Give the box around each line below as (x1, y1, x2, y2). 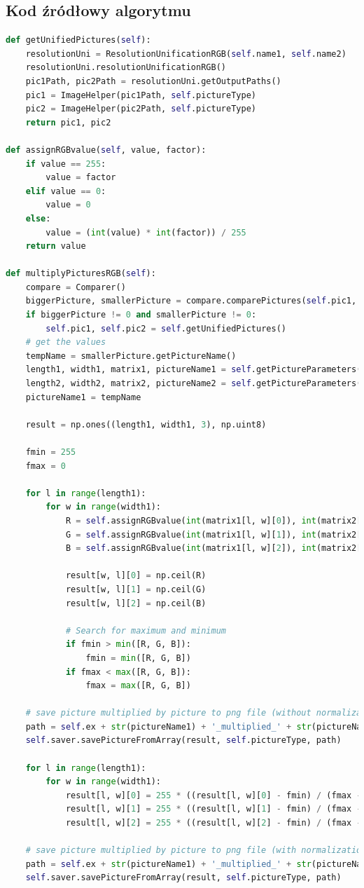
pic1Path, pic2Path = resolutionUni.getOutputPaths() (25, 76, 281, 86)
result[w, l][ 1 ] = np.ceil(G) (65, 584, 206, 594)
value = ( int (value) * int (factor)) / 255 (45, 227, 246, 238)
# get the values (25, 337, 106, 348)
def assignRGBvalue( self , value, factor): (6, 144, 206, 155)
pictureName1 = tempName (25, 392, 141, 402)
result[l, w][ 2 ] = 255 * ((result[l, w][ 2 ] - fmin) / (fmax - (65, 818, 362, 828)
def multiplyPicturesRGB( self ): (6, 268, 156, 279)
